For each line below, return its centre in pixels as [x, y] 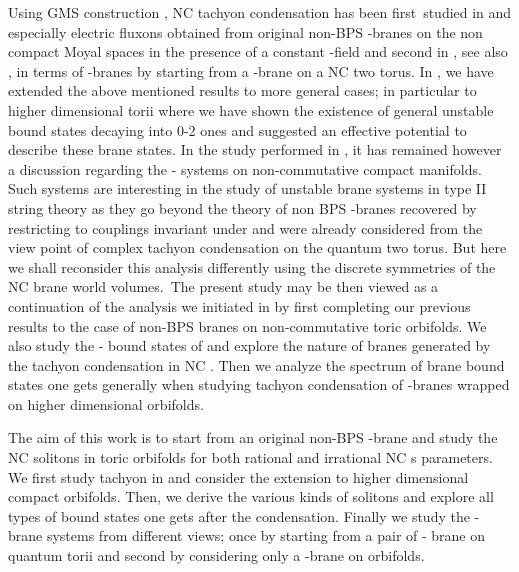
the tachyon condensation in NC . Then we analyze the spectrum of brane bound [256, 364]
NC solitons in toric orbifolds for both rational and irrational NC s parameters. [250, 457]
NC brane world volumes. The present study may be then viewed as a [223, 286]
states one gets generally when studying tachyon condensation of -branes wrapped [259, 384]
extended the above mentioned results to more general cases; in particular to [242, 90]
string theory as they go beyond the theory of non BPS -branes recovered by [242, 207]
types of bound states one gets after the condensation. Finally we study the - [244, 515]
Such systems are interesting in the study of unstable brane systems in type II [247, 188]
